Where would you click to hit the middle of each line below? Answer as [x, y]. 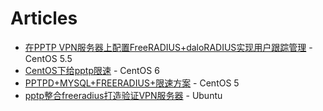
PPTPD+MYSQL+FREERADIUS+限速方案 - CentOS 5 [132, 83]
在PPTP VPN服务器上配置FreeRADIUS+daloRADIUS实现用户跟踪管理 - [168, 47]
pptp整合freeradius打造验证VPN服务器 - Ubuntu [123, 95]
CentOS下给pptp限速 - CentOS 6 [92, 70]
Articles [44, 18]
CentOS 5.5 [48, 58]
